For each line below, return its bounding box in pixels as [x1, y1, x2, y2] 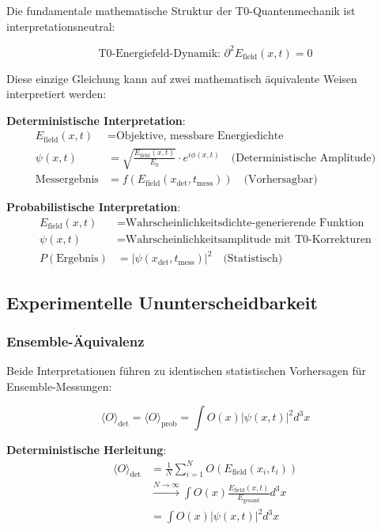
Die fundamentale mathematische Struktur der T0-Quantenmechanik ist [6, 2, 356, 18]
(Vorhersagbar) [243, 174, 318, 186]
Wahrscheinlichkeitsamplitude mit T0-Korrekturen [125, 233, 372, 245]
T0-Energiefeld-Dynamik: [98, 47, 221, 59]
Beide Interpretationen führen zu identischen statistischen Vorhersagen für [6, 362, 367, 379]
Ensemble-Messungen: [6, 377, 112, 394]
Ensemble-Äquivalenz [6, 331, 145, 350]
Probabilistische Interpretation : [6, 199, 181, 215]
